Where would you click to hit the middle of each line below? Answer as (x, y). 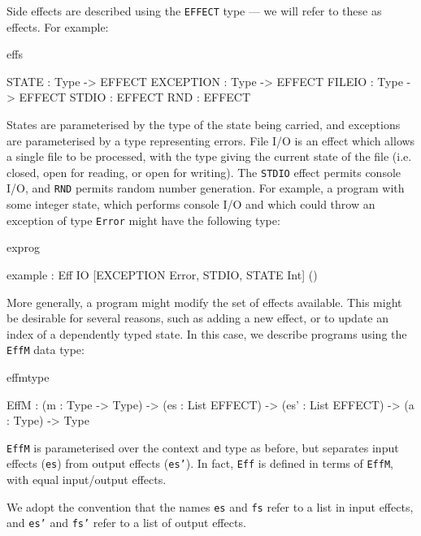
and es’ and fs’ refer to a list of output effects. (126, 523)
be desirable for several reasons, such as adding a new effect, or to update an (198, 318)
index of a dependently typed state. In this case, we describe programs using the (207, 333)
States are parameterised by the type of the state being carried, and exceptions (204, 125)
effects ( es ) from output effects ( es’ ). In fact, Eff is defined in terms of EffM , (200, 463)
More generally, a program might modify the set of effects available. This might (204, 302)
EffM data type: (46, 350)
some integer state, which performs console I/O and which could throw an (191, 204)
